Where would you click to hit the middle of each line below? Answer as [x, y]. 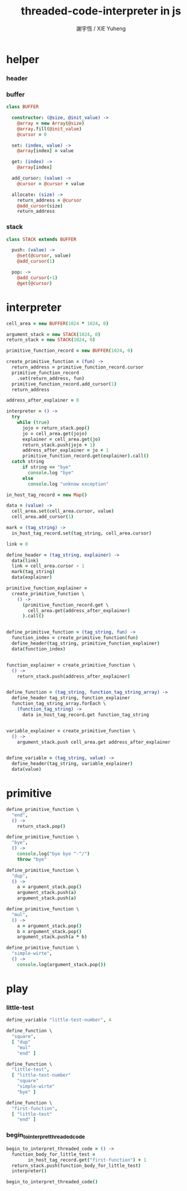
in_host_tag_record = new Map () [47, 495]
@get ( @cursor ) [35, 283]
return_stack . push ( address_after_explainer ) [74, 676]
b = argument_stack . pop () [50, 931]
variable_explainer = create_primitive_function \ [71, 731]
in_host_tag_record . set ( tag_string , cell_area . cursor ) [82, 533]
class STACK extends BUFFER [41, 239]
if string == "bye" [46, 467]
